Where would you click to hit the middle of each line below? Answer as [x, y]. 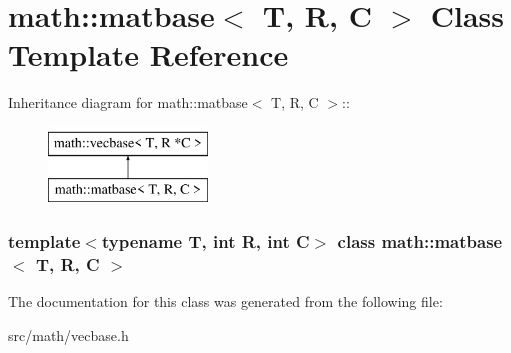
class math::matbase [420, 241]
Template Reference [148, 54]
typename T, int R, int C [205, 241]
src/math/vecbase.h [68, 334]
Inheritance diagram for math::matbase [128, 102]
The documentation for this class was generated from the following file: [225, 301]
